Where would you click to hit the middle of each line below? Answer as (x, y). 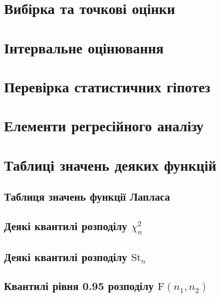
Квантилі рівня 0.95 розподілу (79, 286)
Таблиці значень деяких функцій (110, 164)
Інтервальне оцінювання (84, 47)
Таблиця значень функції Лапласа (87, 196)
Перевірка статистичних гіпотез (107, 86)
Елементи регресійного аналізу (104, 126)
